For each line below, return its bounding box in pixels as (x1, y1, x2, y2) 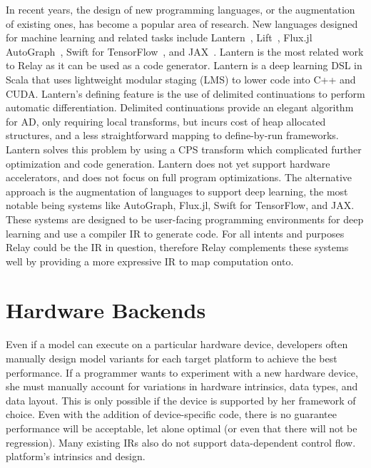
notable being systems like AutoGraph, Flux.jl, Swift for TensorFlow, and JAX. (6, 198, 355, 213)
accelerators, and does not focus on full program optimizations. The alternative (6, 170, 352, 185)
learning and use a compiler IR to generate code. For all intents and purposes (6, 225, 345, 240)
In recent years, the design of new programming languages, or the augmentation (6, 2, 355, 16)
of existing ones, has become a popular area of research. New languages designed (6, 16, 358, 31)
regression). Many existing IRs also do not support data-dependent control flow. (6, 434, 356, 449)
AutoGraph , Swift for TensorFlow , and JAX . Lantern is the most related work (6, 44, 364, 58)
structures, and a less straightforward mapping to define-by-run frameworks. (6, 128, 339, 143)
